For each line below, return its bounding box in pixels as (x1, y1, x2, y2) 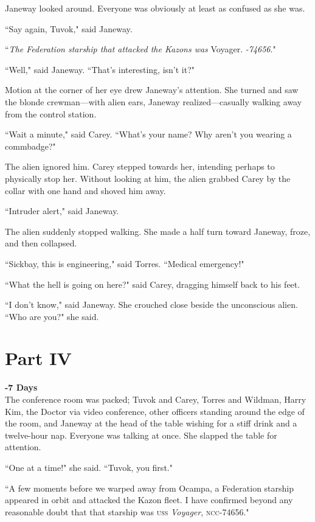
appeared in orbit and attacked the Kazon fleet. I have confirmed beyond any (5, 493, 293, 506)
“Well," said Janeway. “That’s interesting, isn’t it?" (5, 63, 195, 75)
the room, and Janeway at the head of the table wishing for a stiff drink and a (5, 417, 297, 430)
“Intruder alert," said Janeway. (5, 204, 119, 217)
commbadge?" (5, 139, 56, 152)
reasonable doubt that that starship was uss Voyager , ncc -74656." (5, 505, 249, 518)
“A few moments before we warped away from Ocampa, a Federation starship (5, 481, 294, 494)
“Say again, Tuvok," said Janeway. (5, 22, 133, 35)
